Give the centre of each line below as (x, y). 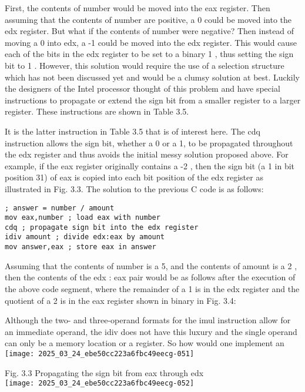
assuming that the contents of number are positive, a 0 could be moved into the (148, 19)
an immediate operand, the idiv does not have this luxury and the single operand (151, 331)
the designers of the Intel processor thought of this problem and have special (143, 88)
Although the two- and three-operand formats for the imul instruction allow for (148, 320)
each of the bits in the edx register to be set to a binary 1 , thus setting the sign (149, 54)
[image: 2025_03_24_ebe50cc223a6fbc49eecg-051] (100, 354)
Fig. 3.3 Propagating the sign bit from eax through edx (104, 372)
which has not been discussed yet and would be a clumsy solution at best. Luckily (152, 77)
